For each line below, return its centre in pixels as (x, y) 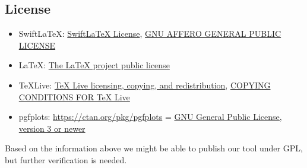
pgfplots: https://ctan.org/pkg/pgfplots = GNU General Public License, (150, 117)
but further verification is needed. (66, 159)
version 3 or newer (52, 128)
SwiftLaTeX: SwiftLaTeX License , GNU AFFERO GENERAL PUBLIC (150, 34)
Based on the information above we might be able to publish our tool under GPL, (154, 148)
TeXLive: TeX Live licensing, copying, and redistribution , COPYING (145, 85)
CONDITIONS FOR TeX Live (74, 96)
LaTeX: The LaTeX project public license (94, 65)
